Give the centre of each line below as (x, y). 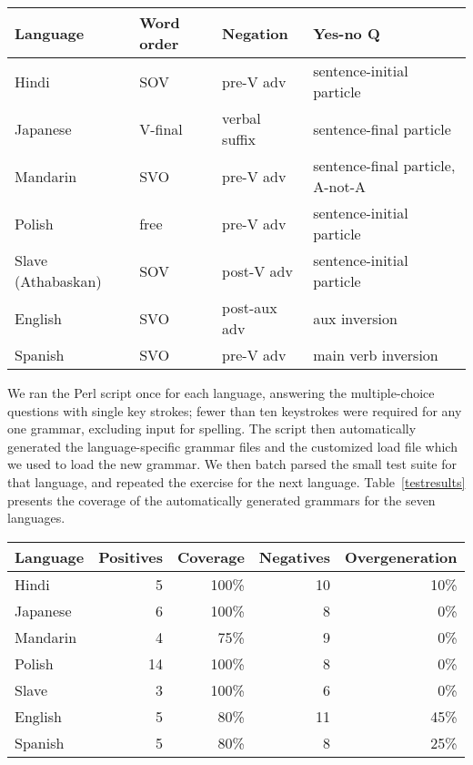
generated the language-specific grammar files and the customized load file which (232, 446)
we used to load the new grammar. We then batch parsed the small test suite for (232, 464)
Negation (255, 33)
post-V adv (257, 270)
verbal (242, 118)
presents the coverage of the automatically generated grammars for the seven (221, 500)
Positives (131, 556)
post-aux (250, 307)
